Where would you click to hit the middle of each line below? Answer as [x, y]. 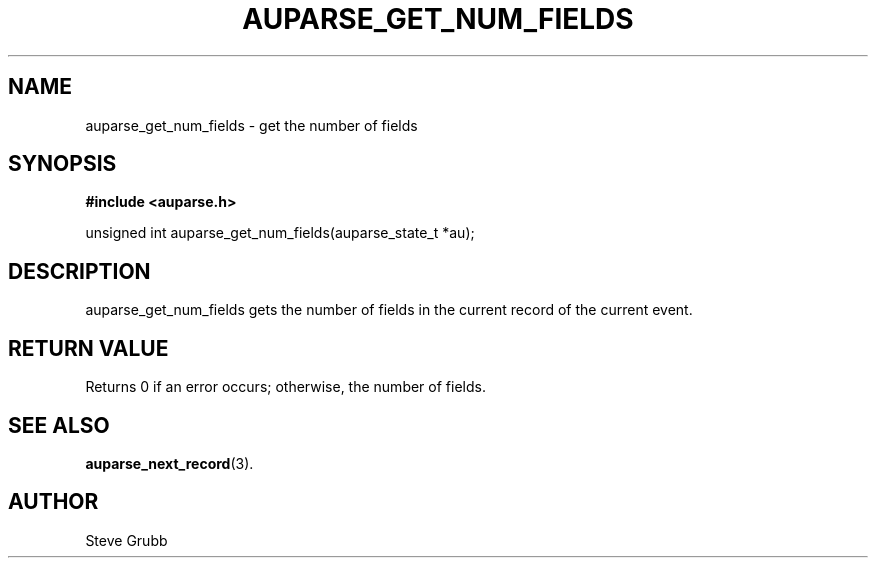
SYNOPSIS [62, 164]
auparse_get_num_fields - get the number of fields [251, 125]
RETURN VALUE [88, 348]
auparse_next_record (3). [169, 463]
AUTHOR [53, 502]
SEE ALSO [59, 425]
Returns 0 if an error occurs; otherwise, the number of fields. [285, 387]
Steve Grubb [126, 540]
